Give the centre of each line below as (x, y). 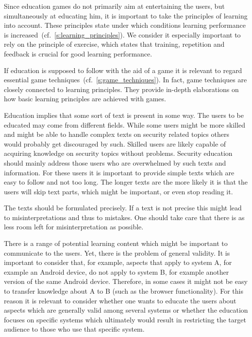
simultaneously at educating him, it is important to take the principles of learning (126, 15)
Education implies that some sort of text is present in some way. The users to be (124, 115)
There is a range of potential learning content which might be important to (116, 243)
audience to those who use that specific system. (74, 329)
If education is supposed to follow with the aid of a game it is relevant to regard (123, 70)
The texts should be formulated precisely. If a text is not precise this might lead (123, 208)
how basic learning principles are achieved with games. (85, 99)
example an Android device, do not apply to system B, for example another (117, 271)
